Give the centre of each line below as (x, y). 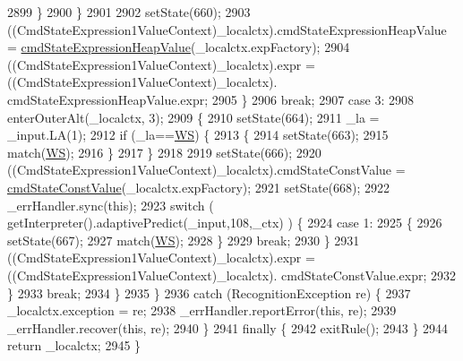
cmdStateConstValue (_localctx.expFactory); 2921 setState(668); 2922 (199, 187)
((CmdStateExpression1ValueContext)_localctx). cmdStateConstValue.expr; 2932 (232, 275)
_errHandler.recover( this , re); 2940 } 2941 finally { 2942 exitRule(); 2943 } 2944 (228, 327)
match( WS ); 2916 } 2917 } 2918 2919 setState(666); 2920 (164, 152)
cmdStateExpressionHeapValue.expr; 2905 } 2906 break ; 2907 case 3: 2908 (210, 99)
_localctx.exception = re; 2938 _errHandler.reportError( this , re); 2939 (202, 310)
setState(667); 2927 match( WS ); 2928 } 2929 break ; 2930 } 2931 (184, 240)
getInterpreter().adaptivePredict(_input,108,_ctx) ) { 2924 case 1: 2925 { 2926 (225, 223)
